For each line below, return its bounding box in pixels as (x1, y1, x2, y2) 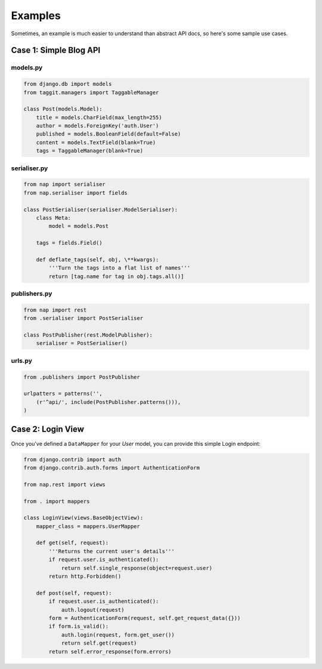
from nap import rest (23, 306, 87, 313)
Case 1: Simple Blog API (11, 45, 101, 56)
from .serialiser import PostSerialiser (23, 315, 143, 322)
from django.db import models (23, 81, 112, 88)
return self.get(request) (61, 640, 137, 647)
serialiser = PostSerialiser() (36, 340, 128, 347)
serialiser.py (11, 164, 48, 172)
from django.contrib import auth (23, 456, 122, 463)
